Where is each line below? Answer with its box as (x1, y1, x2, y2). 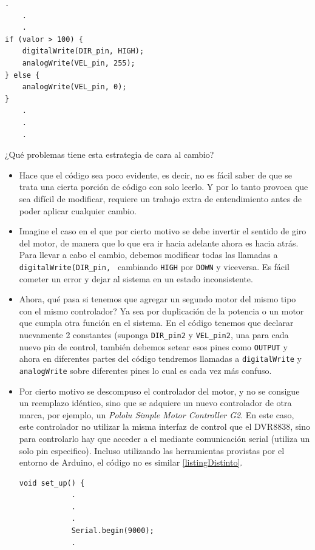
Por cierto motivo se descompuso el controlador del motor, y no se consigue (19, 384, 300, 397)
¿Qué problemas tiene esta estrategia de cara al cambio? (5, 148, 214, 161)
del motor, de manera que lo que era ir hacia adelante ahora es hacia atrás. (19, 236, 299, 249)
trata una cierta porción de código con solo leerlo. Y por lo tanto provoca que (19, 180, 308, 193)
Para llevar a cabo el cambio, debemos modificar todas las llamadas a (19, 248, 278, 261)
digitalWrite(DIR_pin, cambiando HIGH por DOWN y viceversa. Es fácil (19, 260, 290, 273)
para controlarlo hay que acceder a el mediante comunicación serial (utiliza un (19, 432, 310, 444)
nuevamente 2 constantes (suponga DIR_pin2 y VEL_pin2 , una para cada (19, 328, 289, 341)
